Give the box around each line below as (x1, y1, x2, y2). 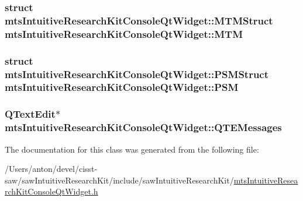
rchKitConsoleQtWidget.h (5, 185, 98, 198)
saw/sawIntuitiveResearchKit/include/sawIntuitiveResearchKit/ (5, 174, 234, 186)
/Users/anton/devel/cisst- (5, 163, 98, 175)
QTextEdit (5, 107, 56, 121)
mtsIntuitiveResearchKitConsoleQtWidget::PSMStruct (5, 66, 269, 81)
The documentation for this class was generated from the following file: (5, 143, 259, 155)
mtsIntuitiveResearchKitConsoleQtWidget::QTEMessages (5, 120, 282, 135)
